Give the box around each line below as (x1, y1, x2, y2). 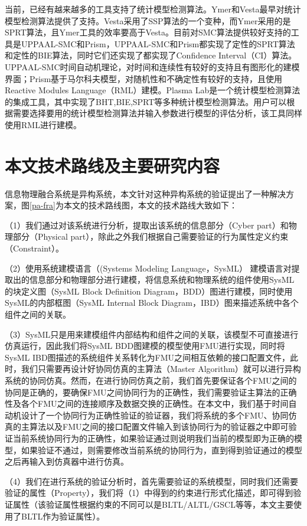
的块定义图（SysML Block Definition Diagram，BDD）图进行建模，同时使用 (5, 285, 293, 297)
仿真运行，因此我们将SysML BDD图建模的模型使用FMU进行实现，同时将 (5, 339, 285, 352)
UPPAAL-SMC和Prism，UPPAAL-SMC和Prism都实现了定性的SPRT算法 (21, 37, 295, 50)
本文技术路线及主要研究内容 (5, 153, 220, 177)
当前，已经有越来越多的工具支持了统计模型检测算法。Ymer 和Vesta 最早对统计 (5, 3, 301, 15)
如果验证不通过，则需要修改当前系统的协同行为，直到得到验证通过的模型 (21, 443, 302, 456)
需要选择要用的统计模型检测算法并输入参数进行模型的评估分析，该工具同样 (12, 107, 302, 119)
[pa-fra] (30, 199, 56, 211)
